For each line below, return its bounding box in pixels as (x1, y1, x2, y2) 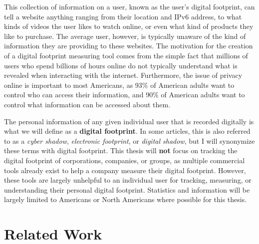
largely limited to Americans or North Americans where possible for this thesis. (4, 194, 247, 205)
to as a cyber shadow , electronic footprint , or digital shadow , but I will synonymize (4, 135, 255, 146)
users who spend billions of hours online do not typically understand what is (4, 60, 238, 70)
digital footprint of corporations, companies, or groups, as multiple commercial (4, 155, 245, 165)
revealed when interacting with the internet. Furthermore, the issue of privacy (4, 70, 243, 80)
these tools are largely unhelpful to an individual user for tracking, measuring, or (4, 175, 252, 185)
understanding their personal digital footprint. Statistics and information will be (4, 184, 250, 195)
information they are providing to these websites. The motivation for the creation (4, 40, 253, 51)
